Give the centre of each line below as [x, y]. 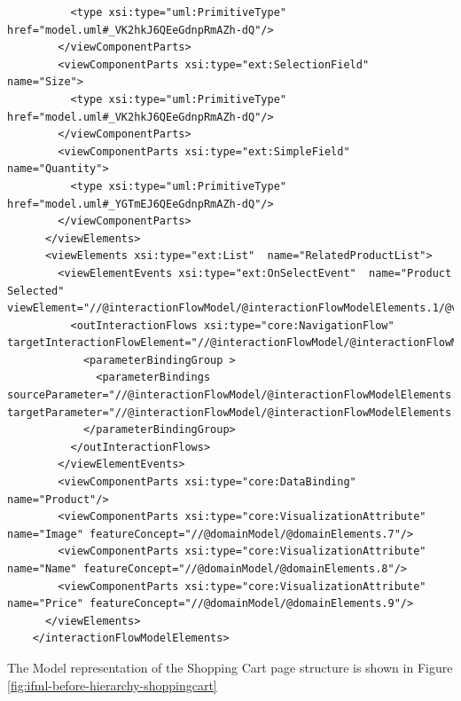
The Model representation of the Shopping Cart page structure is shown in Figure [230, 667]
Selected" [36, 291]
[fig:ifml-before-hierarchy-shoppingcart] [112, 685]
